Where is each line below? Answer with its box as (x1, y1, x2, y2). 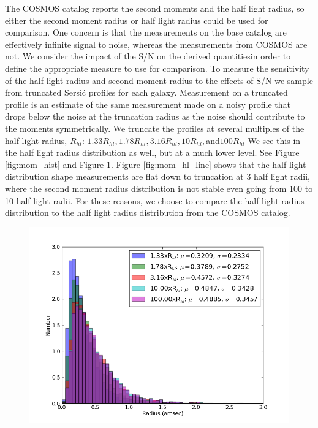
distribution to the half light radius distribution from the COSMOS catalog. (5, 206, 290, 219)
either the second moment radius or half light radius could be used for (5, 13, 268, 26)
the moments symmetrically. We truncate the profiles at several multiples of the (5, 121, 305, 134)
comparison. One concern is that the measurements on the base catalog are (5, 26, 287, 39)
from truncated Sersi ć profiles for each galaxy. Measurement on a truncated (5, 86, 288, 99)
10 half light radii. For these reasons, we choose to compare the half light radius (5, 194, 305, 207)
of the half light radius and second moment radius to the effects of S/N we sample (5, 74, 313, 86)
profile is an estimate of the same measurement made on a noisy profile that (5, 97, 290, 110)
